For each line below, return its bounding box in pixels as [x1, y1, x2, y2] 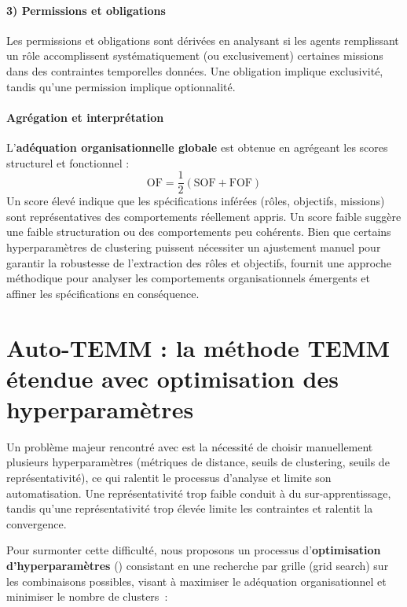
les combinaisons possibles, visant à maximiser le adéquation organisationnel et [6, 572, 387, 589]
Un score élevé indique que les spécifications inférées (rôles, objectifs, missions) [6, 193, 385, 209]
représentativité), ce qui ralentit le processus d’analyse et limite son [6, 469, 332, 486]
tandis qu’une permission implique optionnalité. [6, 78, 236, 94]
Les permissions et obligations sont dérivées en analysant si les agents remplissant [6, 31, 399, 48]
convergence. [6, 515, 67, 532]
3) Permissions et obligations [6, 2, 166, 18]
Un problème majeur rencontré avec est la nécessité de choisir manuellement [6, 438, 373, 454]
